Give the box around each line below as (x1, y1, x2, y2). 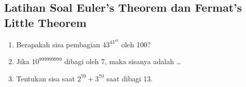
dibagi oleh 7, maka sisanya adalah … (64, 56, 181, 67)
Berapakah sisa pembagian (16, 39, 100, 49)
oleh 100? (121, 39, 151, 49)
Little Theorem (4, 14, 87, 30)
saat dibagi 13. (106, 73, 153, 83)
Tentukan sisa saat (16, 73, 75, 83)
